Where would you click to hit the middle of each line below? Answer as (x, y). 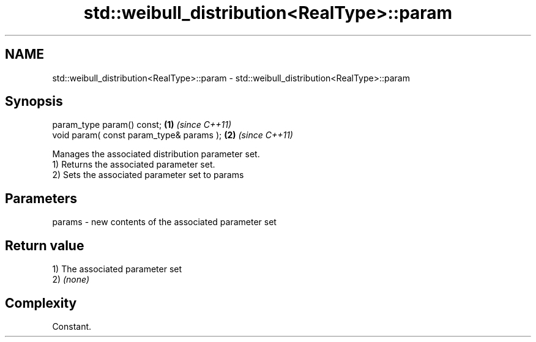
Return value (45, 245)
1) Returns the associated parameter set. (134, 165)
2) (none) (71, 280)
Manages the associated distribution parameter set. (156, 154)
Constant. (72, 326)
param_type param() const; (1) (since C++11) (142, 125)
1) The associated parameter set (117, 269)
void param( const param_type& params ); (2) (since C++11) (173, 135)
